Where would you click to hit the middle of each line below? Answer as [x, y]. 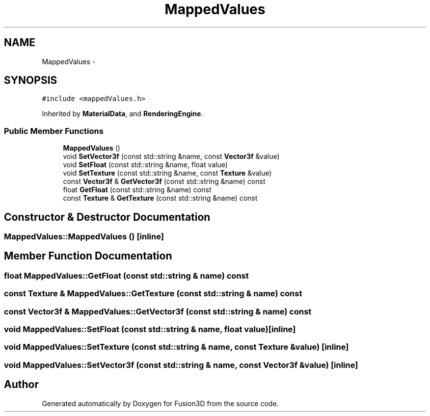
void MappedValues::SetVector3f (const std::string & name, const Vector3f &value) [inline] [181, 365]
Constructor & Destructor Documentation [107, 217]
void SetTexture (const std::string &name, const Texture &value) [167, 173]
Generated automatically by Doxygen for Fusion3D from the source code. [160, 403]
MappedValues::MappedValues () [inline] [84, 237]
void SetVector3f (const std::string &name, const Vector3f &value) [171, 156]
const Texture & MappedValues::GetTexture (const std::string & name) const [153, 294]
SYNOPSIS [31, 80]
